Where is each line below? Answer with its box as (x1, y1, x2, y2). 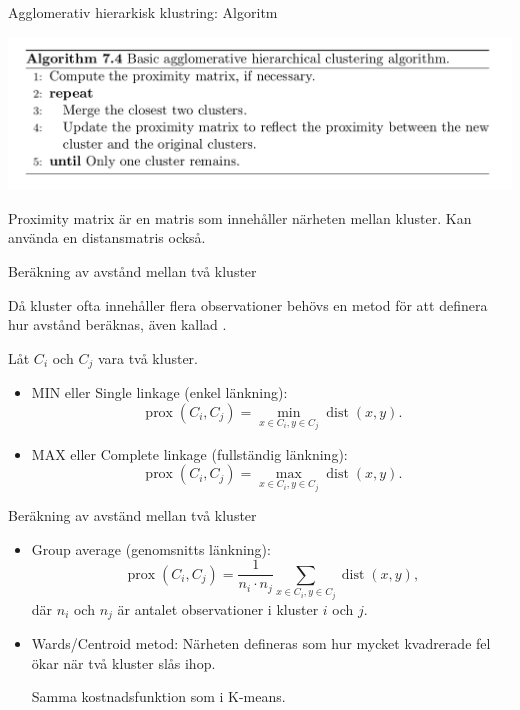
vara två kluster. (97, 347, 198, 368)
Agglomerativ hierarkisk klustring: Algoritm (8, 2, 278, 22)
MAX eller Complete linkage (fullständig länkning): (31, 443, 348, 464)
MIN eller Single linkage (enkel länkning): (31, 382, 288, 403)
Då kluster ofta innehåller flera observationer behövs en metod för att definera (8, 294, 488, 315)
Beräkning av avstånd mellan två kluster (8, 261, 257, 282)
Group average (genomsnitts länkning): (31, 538, 271, 559)
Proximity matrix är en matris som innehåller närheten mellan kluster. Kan (8, 207, 472, 228)
